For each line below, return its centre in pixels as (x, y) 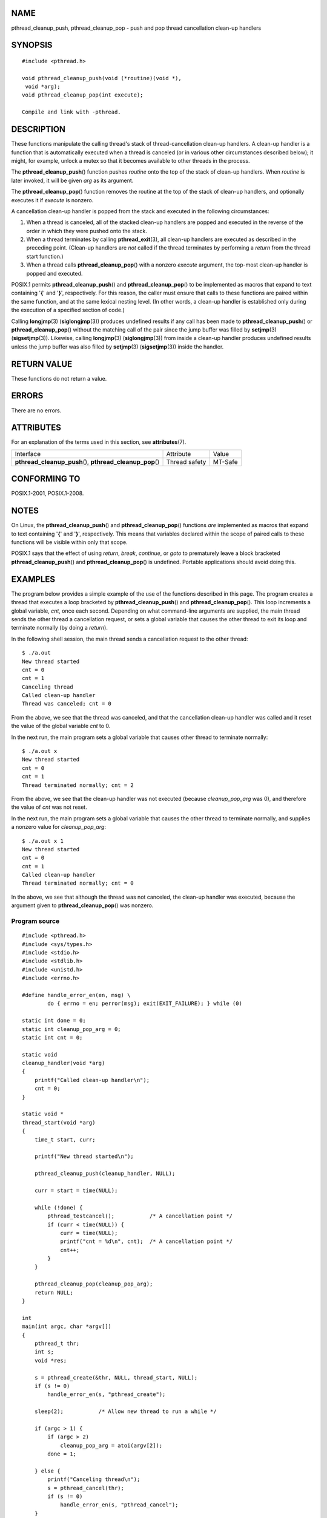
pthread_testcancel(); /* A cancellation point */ (140, 1216)
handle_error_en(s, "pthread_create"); (107, 1394)
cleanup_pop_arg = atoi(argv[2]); (111, 1445)
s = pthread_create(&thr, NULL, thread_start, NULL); (116, 1377)
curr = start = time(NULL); (76, 1190)
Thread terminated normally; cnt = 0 (78, 883)
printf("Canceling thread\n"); (94, 1479)
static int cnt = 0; (52, 1037)
